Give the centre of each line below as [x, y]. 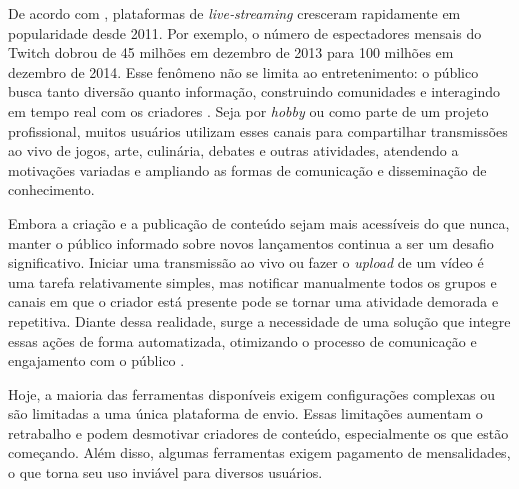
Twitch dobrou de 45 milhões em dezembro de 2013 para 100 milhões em [231, 52]
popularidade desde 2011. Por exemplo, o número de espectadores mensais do [245, 32]
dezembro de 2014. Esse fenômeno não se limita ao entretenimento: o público [243, 71]
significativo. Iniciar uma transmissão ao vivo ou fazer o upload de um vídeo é [246, 262]
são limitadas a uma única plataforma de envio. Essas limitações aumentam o [245, 413]
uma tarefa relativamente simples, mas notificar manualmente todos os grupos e [252, 281]
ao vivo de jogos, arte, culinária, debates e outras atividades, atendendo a [233, 150]
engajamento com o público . [96, 360]
